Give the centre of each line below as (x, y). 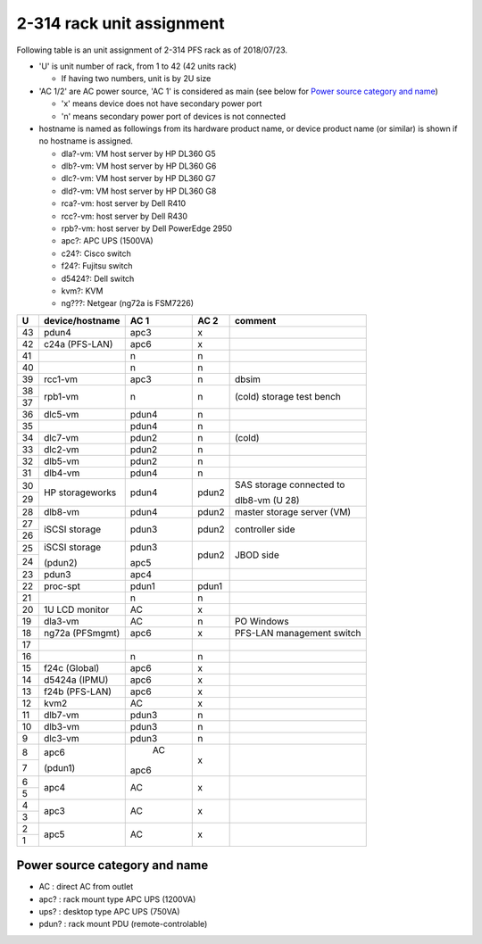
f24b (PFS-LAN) (77, 691)
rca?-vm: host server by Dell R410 (124, 203)
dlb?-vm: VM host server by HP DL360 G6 (139, 166)
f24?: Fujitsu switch (97, 266)
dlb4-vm (62, 473)
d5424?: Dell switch (98, 278)
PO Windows (262, 621)
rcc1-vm (61, 379)
